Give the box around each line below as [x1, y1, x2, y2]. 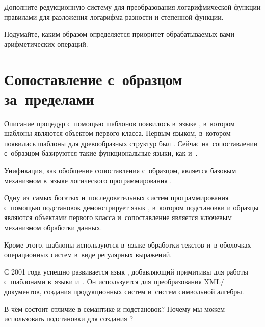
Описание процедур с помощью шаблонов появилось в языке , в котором [4, 118, 235, 128]
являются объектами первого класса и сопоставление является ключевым [4, 212, 232, 223]
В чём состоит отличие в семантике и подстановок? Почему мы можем [4, 303, 225, 314]
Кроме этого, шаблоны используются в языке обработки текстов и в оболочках [4, 239, 251, 250]
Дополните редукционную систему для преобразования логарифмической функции [4, 2, 261, 12]
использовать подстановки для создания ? [4, 313, 133, 324]
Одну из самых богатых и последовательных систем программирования [4, 192, 229, 203]
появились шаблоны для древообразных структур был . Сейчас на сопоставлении [4, 138, 258, 148]
